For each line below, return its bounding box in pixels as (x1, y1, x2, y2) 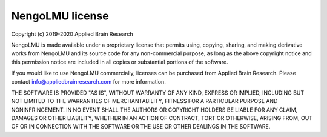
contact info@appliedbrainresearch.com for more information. (11, 78, 166, 85)
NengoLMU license (11, 9, 109, 22)
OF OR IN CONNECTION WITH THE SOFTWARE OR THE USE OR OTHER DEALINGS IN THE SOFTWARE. (11, 123, 271, 130)
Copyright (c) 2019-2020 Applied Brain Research (11, 30, 133, 38)
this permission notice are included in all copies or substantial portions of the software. (11, 58, 228, 65)
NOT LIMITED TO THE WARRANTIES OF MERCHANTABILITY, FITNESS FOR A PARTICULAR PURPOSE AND (11, 98, 278, 105)
